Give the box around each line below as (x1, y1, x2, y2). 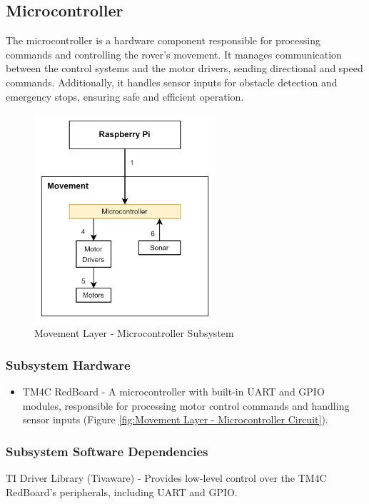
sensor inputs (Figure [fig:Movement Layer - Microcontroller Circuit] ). (22, 412, 328, 427)
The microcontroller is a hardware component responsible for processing (6, 33, 320, 48)
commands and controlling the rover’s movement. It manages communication (6, 46, 342, 61)
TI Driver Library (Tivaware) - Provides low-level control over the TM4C (6, 470, 327, 485)
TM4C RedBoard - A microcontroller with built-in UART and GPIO (22, 383, 325, 398)
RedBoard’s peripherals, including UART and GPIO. (6, 484, 238, 499)
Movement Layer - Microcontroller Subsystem (34, 326, 234, 341)
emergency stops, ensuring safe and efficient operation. (6, 89, 244, 104)
